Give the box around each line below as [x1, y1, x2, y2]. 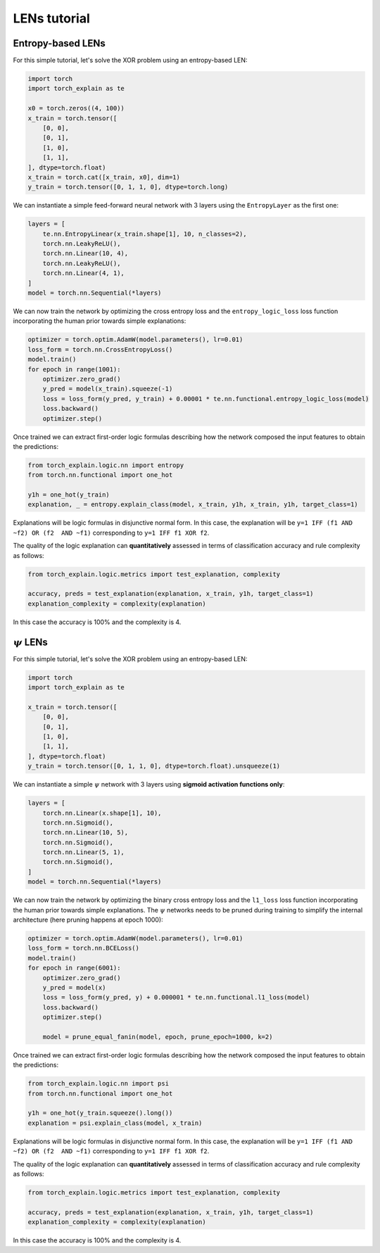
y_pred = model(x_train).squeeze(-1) [42, 385, 173, 393]
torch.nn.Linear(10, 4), [42, 250, 129, 257]
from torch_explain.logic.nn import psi [27, 1080, 169, 1088]
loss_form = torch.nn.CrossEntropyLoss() [27, 345, 173, 353]
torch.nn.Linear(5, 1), [42, 848, 125, 856]
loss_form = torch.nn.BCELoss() [27, 944, 140, 953]
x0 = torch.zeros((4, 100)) [27, 104, 125, 113]
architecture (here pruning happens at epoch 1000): [13, 915, 163, 924]
